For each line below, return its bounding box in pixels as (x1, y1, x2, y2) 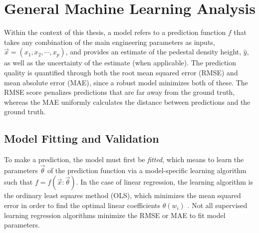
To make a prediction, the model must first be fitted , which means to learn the (4, 154, 244, 165)
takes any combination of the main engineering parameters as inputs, (4, 36, 215, 47)
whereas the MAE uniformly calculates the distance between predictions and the (4, 96, 251, 107)
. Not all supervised (187, 200, 248, 211)
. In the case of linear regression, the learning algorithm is (76, 177, 253, 187)
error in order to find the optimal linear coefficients (4, 200, 160, 211)
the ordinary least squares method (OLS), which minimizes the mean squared (4, 190, 241, 201)
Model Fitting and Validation (4, 131, 159, 146)
